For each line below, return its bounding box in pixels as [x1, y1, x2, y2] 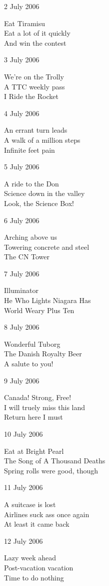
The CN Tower [4, 251, 50, 262]
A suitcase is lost [4, 499, 56, 509]
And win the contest [4, 37, 66, 48]
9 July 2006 [4, 375, 39, 385]
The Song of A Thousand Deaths [4, 455, 105, 466]
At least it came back [4, 519, 69, 529]
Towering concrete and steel [4, 241, 89, 252]
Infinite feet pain [4, 144, 55, 155]
